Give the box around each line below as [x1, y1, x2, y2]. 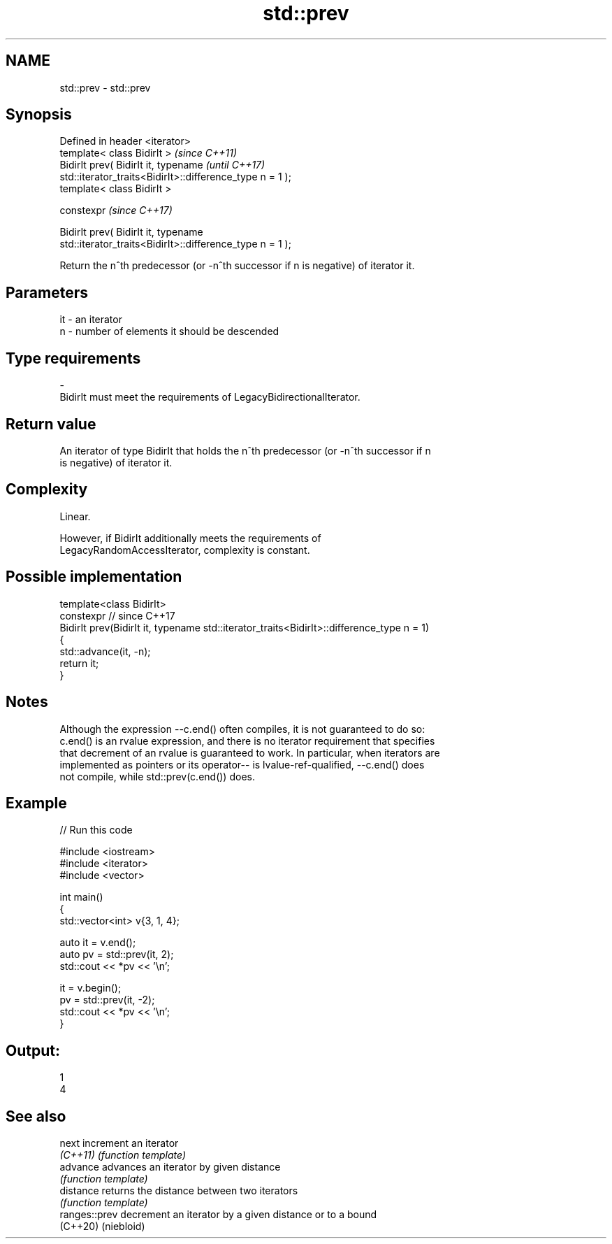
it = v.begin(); [59, 982, 122, 994]
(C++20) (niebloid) [59, 1220, 145, 1233]
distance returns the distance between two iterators [59, 1185, 298, 1197]
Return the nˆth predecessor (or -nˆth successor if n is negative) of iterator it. [59, 259, 415, 272]
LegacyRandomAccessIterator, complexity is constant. [59, 543, 310, 556]
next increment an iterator [59, 1137, 179, 1150]
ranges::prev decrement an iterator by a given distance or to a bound [59, 1208, 377, 1221]
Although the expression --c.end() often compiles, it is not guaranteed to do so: [59, 722, 425, 735]
